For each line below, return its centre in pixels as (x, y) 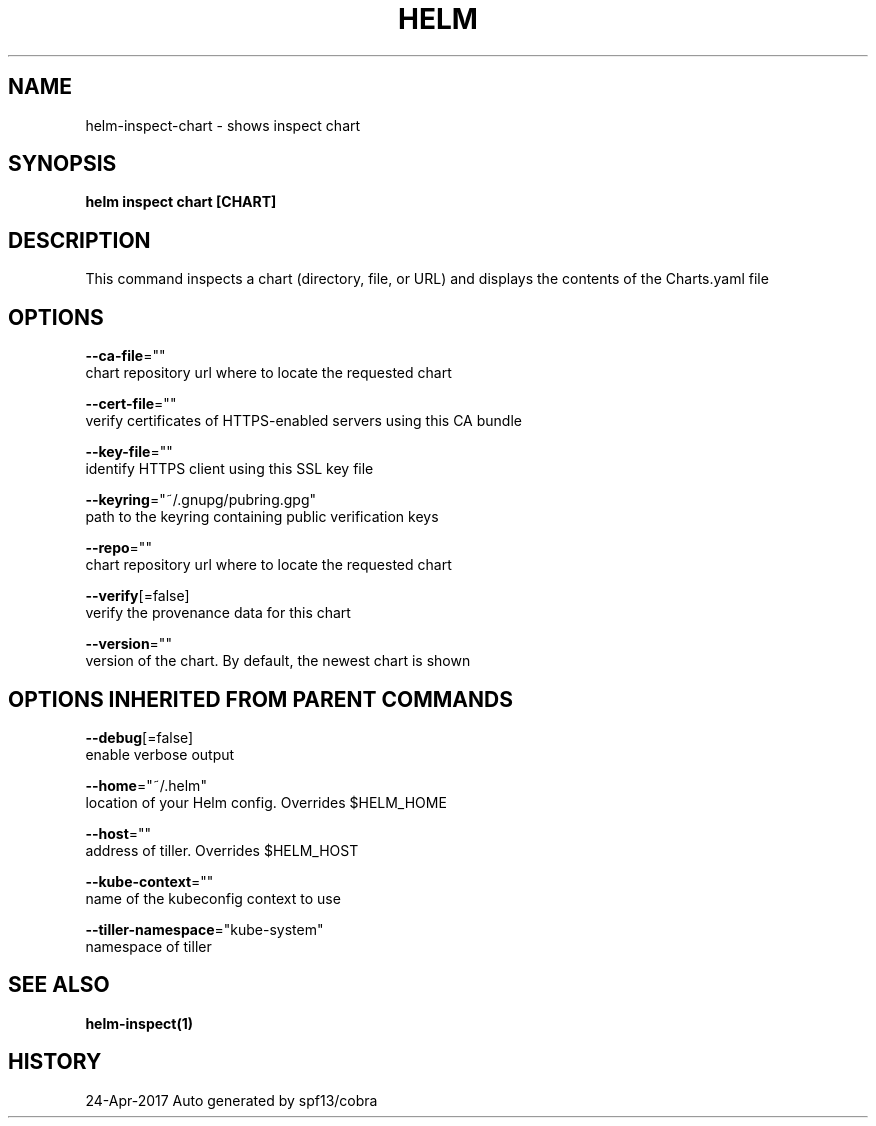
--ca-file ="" (125, 356)
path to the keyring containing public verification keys (262, 517)
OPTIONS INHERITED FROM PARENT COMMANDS (260, 699)
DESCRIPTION (79, 240)
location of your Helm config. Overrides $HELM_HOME (266, 802)
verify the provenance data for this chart (218, 613)
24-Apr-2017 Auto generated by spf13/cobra (231, 1100)
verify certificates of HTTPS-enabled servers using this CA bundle (303, 421)
